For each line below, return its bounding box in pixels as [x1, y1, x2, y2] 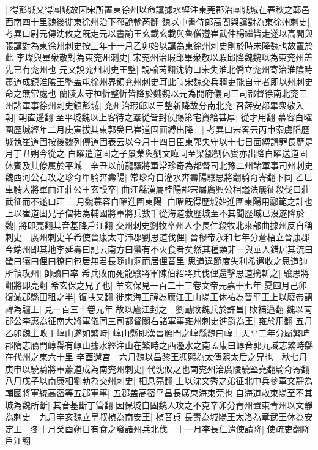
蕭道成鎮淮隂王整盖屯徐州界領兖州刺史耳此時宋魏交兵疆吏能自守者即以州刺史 [5, 75, 313, 87]
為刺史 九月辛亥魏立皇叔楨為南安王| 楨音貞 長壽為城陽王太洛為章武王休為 [5, 410, 305, 423]
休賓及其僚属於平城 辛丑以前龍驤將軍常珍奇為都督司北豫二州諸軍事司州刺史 [5, 158, 313, 171]
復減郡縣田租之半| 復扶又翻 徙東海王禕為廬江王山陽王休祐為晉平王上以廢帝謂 [5, 290, 313, 303]
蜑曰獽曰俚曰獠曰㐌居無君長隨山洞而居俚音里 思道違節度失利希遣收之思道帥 [5, 254, 308, 267]
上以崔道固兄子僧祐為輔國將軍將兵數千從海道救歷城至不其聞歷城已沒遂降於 [5, 207, 305, 219]
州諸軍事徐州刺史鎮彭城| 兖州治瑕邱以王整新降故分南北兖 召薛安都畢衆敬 [5, 98, 296, 111]
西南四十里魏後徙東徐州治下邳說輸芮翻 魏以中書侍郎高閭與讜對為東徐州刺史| [5, 15, 310, 28]
